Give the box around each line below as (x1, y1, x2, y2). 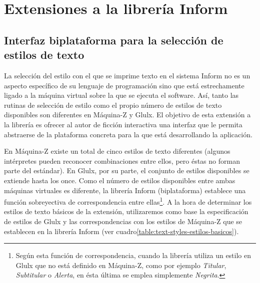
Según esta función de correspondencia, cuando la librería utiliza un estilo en (15, 250, 251, 261)
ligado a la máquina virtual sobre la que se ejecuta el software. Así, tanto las (4, 90, 239, 100)
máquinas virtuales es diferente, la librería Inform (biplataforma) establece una (4, 185, 246, 195)
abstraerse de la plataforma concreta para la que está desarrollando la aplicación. (4, 129, 252, 139)
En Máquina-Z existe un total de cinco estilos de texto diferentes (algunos (4, 146, 230, 156)
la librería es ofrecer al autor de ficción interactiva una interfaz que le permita (4, 119, 242, 129)
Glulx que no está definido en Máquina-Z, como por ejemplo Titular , (15, 260, 226, 270)
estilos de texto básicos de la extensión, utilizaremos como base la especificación (4, 206, 248, 217)
